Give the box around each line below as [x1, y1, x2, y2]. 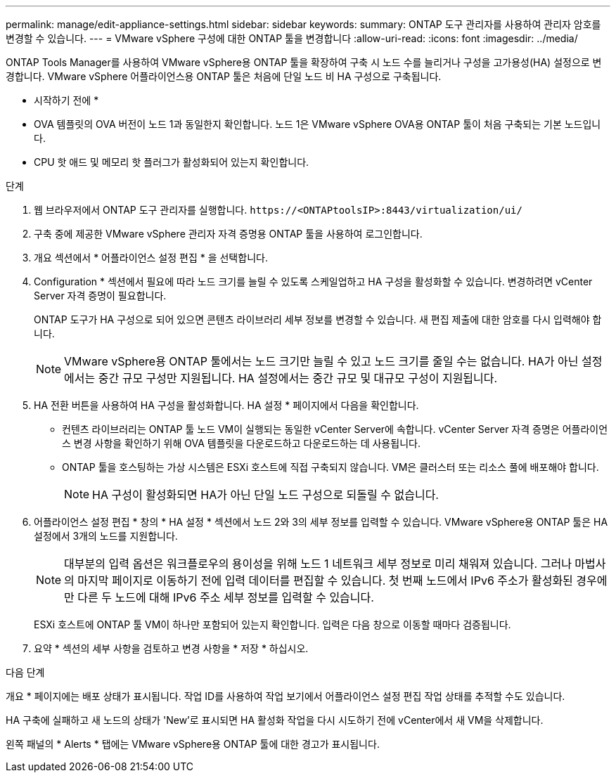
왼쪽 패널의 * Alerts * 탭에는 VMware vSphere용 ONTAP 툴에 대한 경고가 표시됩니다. [6, 738, 380, 750]
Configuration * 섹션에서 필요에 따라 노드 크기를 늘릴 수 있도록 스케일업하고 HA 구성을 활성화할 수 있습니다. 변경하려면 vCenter [34, 275, 593, 287]
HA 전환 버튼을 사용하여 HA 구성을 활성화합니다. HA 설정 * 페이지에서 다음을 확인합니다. [34, 399, 419, 411]
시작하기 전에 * [34, 94, 99, 106]
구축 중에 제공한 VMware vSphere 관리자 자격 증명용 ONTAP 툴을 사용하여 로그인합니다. [34, 228, 423, 240]
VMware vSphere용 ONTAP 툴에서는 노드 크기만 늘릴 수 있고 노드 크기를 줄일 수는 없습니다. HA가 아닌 [64, 354, 579, 368]
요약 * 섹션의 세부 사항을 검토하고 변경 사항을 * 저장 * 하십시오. [34, 642, 309, 654]
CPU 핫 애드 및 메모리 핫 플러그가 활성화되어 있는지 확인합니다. [34, 156, 309, 168]
